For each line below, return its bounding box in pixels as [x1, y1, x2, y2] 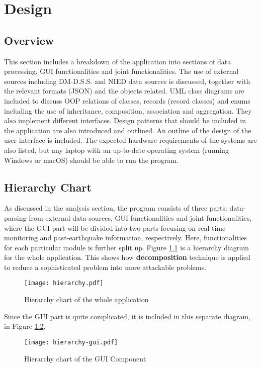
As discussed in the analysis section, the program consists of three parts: [4, 203, 227, 213]
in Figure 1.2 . [4, 321, 46, 331]
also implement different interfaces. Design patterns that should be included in [4, 115, 246, 126]
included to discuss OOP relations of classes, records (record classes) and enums [4, 95, 250, 106]
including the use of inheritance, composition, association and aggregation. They [4, 105, 252, 116]
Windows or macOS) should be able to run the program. [4, 154, 179, 165]
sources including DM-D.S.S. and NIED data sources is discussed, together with [4, 75, 250, 86]
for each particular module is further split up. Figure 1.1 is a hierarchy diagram [4, 242, 249, 252]
